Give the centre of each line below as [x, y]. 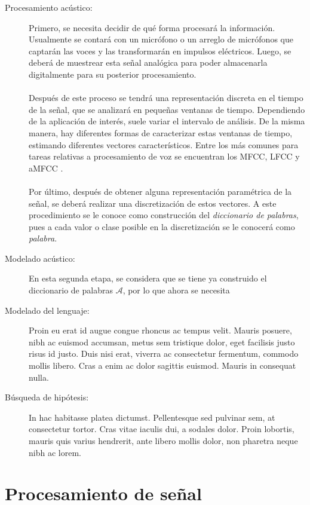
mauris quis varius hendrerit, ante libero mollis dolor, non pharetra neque [163, 440]
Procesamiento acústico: [49, 7]
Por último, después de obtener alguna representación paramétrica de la [160, 191]
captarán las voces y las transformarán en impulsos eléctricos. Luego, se [160, 51]
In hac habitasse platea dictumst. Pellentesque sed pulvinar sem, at [152, 417]
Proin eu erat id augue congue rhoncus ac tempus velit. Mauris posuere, [160, 330]
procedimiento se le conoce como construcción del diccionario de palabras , [164, 215]
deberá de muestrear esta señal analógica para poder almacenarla [148, 62]
